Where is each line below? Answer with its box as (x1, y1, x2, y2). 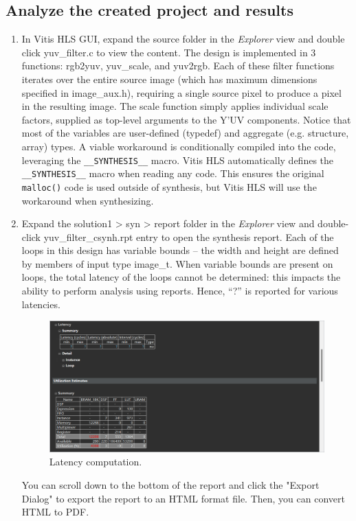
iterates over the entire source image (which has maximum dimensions (21, 71, 318, 86)
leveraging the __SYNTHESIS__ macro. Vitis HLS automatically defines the (21, 152, 334, 167)
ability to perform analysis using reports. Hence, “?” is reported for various (21, 283, 338, 298)
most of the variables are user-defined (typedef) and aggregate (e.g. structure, (21, 126, 349, 140)
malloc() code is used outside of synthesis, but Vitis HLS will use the (21, 179, 317, 194)
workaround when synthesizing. (21, 193, 154, 207)
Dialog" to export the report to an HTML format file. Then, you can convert (21, 491, 345, 505)
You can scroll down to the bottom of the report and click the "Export (21, 477, 320, 491)
